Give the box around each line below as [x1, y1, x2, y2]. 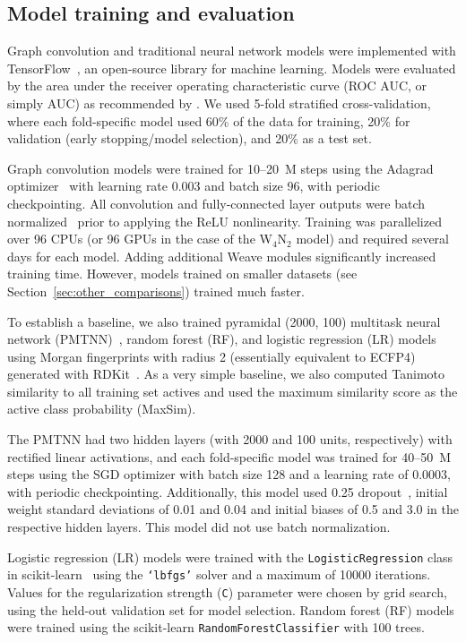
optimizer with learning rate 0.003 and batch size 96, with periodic [7, 176, 380, 195]
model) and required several [296, 229, 449, 248]
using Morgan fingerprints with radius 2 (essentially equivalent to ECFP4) [7, 347, 416, 365]
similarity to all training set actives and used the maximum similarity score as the [7, 381, 458, 400]
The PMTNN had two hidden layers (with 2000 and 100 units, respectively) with [7, 430, 453, 449]
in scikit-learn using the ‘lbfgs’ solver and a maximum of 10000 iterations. [7, 565, 431, 584]
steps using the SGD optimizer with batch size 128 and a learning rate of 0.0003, [7, 465, 451, 484]
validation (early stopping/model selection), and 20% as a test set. [7, 129, 372, 148]
